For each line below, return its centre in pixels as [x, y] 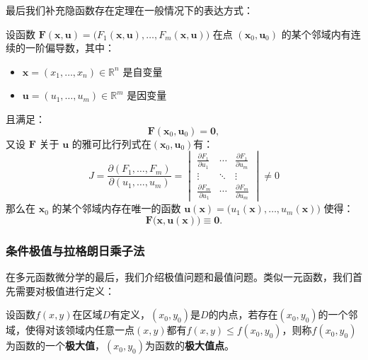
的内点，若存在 [243, 314]
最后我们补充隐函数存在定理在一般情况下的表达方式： [130, 10]
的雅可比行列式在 [111, 143]
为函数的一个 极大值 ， [55, 346]
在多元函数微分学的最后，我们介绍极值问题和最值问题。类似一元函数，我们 [179, 277]
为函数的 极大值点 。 [189, 346]
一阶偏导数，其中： [70, 48]
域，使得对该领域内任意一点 [70, 330]
